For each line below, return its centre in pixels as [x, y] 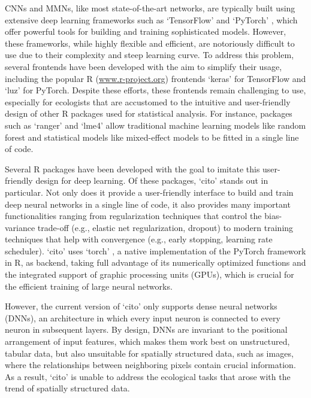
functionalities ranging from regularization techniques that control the [133, 216]
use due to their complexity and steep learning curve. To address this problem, [150, 55]
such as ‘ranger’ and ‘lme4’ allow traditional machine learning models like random [155, 125]
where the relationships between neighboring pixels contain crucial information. [150, 365]
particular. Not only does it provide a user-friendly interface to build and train [149, 192]
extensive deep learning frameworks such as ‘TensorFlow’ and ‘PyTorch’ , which [151, 19]
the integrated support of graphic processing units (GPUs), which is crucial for [150, 274]
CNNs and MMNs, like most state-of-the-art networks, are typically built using [150, 8]
